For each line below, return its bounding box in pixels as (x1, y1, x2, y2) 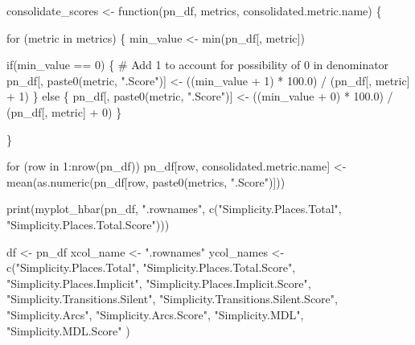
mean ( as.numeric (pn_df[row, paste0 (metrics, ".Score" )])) (6, 173, 286, 190)
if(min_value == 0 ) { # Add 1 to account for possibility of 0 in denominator (6, 56, 389, 73)
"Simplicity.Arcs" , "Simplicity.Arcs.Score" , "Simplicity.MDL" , (6, 306, 304, 322)
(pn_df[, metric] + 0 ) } (6, 103, 122, 120)
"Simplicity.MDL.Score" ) (6, 322, 130, 339)
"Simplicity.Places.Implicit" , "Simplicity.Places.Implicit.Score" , (6, 274, 311, 291)
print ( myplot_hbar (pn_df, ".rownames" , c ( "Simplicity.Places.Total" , (6, 200, 342, 217)
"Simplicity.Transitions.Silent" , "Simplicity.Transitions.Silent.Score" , (6, 290, 338, 307)
